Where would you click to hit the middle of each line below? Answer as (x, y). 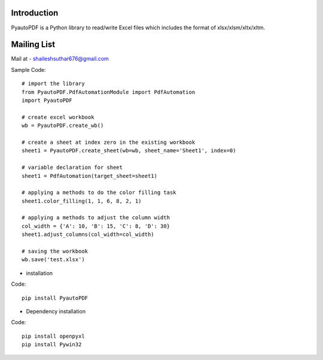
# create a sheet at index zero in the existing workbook (109, 142)
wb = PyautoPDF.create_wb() (63, 125)
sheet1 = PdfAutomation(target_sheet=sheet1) (90, 176)
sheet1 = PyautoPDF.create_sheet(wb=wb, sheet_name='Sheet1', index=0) (129, 151)
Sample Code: (28, 69)
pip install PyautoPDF (55, 298)
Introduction (35, 13)
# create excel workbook (58, 117)
